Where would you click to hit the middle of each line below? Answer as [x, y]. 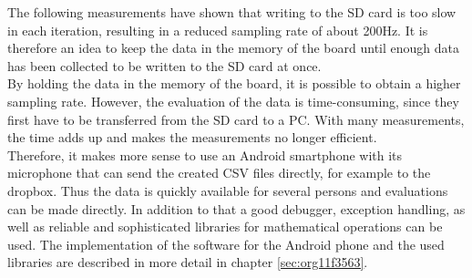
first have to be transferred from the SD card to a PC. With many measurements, [236, 119]
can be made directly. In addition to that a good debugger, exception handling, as [236, 208]
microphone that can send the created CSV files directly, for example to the [219, 173]
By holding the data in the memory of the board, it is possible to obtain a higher [234, 83]
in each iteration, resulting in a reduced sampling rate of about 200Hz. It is [218, 30]
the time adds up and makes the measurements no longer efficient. [192, 137]
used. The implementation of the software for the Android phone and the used [226, 244]
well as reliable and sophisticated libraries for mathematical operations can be [225, 227]
